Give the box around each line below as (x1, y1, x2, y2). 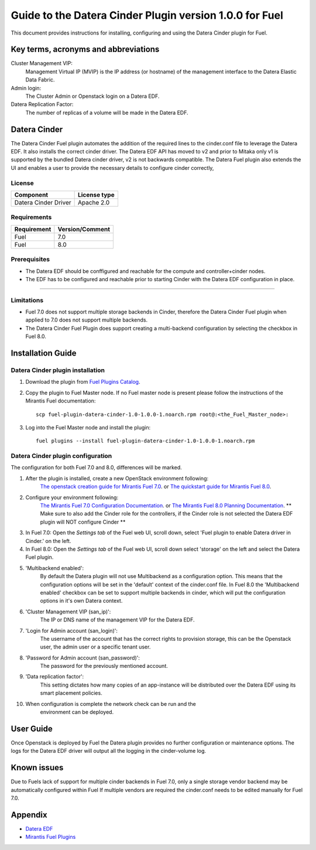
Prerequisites (11, 255, 50, 264)
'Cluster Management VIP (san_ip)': (25, 608, 111, 615)
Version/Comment (57, 225, 111, 233)
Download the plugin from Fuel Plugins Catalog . (25, 378, 140, 385)
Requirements (11, 213, 52, 221)
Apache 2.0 (77, 199, 110, 207)
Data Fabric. (25, 76, 55, 83)
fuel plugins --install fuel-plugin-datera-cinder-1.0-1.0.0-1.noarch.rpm (36, 438, 255, 445)
